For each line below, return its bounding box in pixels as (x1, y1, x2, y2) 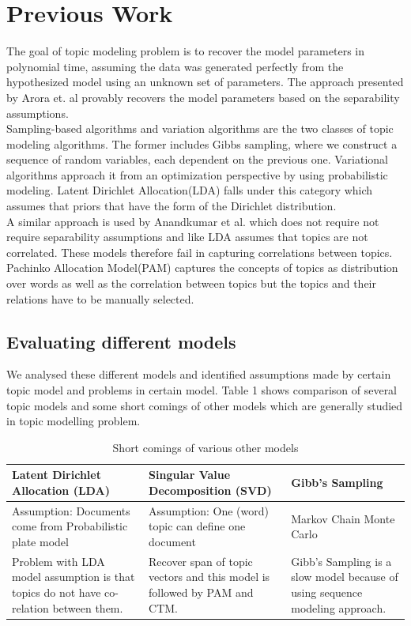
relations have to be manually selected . (6, 290, 194, 307)
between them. (52, 599, 123, 616)
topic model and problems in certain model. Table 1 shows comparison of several (6, 382, 398, 398)
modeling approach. (291, 599, 386, 616)
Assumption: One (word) (149, 502, 269, 519)
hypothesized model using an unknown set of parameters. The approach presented (6, 74, 404, 90)
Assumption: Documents (12, 502, 130, 519)
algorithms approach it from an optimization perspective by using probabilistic (6, 166, 388, 183)
